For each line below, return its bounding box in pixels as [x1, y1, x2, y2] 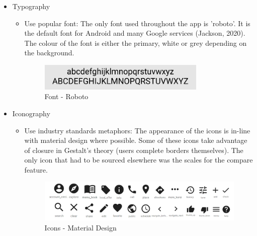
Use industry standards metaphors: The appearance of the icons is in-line [24, 125, 250, 135]
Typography [12, 1, 50, 11]
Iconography [12, 108, 50, 118]
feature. [24, 164, 48, 175]
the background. [24, 47, 74, 58]
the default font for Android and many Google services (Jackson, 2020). [24, 28, 245, 38]
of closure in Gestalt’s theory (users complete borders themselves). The [24, 144, 243, 155]
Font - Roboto [44, 91, 89, 102]
